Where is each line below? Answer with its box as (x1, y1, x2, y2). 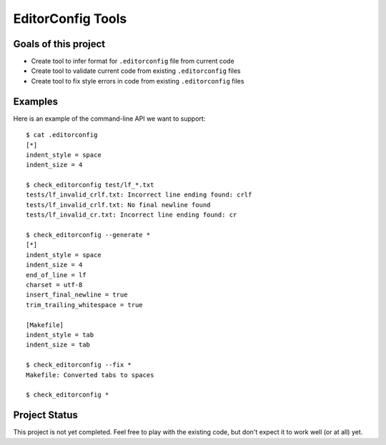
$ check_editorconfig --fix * (26, 361, 132, 369)
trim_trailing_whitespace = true (26, 301, 143, 309)
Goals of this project (13, 38, 106, 50)
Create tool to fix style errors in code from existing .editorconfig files (31, 76, 244, 85)
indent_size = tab (26, 341, 91, 349)
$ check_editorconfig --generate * (26, 231, 151, 239)
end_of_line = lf (26, 271, 86, 279)
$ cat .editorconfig (26, 131, 98, 139)
